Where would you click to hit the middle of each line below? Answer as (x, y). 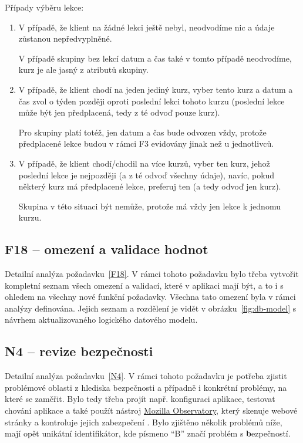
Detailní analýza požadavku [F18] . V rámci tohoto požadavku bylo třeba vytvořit (152, 274)
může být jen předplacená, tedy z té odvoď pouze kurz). (119, 112)
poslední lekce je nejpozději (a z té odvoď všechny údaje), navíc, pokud (147, 175)
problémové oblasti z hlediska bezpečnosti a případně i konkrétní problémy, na (146, 387)
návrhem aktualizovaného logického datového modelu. (101, 319)
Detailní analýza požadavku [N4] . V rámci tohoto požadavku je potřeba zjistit (146, 376)
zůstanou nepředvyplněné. (65, 38)
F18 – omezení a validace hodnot (107, 249)
